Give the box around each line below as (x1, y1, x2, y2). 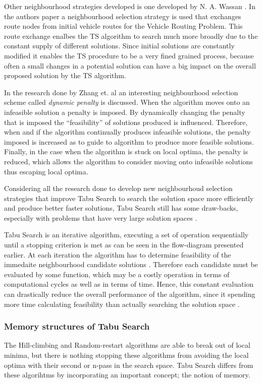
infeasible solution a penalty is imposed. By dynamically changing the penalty (4, 106, 245, 117)
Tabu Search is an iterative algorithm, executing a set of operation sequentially (4, 229, 249, 240)
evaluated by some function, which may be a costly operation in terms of (4, 269, 230, 279)
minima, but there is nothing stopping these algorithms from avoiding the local (4, 350, 249, 360)
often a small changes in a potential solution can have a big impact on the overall (4, 60, 256, 71)
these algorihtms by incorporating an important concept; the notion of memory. (4, 369, 250, 380)
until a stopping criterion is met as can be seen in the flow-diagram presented (4, 239, 244, 250)
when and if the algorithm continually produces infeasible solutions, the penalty (4, 126, 251, 137)
